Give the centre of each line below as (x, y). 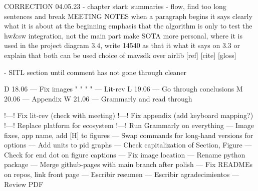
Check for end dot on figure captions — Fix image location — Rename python (125, 154)
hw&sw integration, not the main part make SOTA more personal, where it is (123, 35)
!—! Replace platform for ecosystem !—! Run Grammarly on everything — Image (129, 125)
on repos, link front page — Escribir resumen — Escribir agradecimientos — (121, 174)
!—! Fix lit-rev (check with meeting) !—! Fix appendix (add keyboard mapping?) (129, 115)
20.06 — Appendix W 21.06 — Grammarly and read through (98, 98)
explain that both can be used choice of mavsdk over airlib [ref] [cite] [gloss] (120, 55)
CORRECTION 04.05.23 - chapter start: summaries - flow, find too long (115, 6)
